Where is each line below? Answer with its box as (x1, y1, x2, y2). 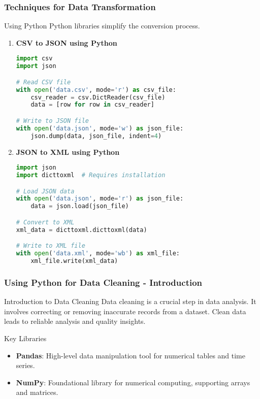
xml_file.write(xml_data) (30, 257, 118, 265)
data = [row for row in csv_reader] (30, 101, 154, 109)
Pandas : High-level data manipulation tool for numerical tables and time (16, 350, 245, 360)
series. (16, 360, 35, 371)
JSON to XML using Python (16, 146, 120, 157)
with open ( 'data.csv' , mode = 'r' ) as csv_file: (16, 86, 176, 93)
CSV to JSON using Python (16, 37, 117, 48)
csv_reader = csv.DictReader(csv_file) (30, 93, 166, 101)
